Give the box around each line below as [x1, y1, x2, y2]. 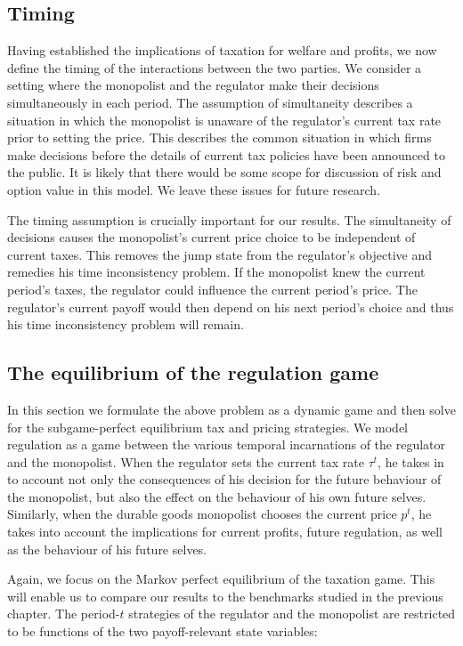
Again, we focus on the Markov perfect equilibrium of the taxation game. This [7, 569, 435, 588]
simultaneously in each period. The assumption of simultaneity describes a [7, 93, 413, 111]
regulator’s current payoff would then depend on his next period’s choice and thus [7, 297, 454, 316]
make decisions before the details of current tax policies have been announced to [7, 145, 445, 164]
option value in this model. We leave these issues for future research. [7, 180, 381, 198]
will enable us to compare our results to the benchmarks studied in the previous [7, 586, 443, 605]
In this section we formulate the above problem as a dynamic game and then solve [7, 400, 456, 418]
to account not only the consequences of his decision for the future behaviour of [7, 470, 442, 489]
